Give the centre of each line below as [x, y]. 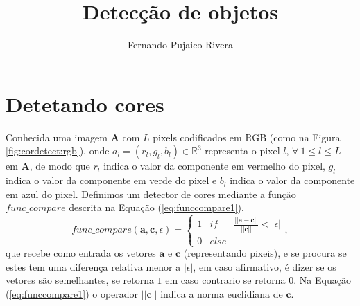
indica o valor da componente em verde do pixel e [111, 180]
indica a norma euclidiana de [222, 293]
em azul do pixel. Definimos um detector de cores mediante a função [151, 193]
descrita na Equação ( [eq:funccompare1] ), [156, 207]
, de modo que [60, 166]
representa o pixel [242, 151]
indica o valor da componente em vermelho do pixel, [214, 166]
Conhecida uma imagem [57, 137]
